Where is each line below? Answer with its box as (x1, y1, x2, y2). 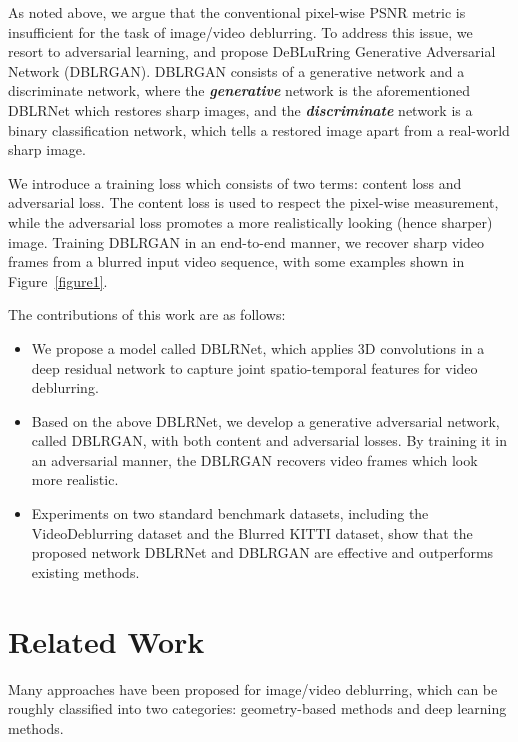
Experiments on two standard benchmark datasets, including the (31, 503, 429, 524)
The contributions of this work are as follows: (8, 304, 286, 325)
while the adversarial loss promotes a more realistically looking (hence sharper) (8, 211, 493, 232)
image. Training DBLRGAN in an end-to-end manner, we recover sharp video (8, 231, 484, 252)
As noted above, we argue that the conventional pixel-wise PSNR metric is (8, 2, 466, 22)
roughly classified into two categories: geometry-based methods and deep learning (8, 698, 507, 719)
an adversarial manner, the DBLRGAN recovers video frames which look (31, 449, 478, 470)
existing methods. (31, 561, 140, 582)
